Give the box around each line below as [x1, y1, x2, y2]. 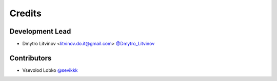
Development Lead [9, 27, 71, 36]
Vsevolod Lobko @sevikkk [22, 67, 78, 73]
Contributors [9, 53, 52, 62]
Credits [9, 8, 42, 19]
